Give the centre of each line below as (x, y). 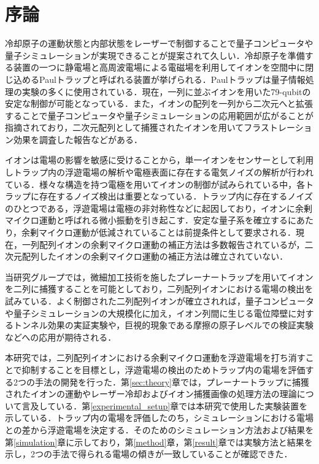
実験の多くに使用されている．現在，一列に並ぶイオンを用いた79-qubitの (166, 91)
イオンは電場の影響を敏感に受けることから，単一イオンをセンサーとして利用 (159, 160)
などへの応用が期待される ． (61, 337)
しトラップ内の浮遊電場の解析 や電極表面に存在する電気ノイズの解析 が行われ (159, 172)
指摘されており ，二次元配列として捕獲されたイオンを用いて (125, 127)
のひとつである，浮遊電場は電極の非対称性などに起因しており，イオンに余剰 (159, 208)
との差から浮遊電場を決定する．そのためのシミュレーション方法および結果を (159, 429)
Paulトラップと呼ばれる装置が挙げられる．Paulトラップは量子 (163, 79)
